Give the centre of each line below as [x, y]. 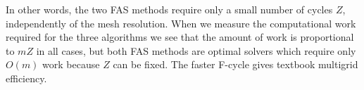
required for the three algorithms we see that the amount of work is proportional [180, 37]
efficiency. [26, 78]
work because [71, 64]
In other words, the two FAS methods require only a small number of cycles [169, 9]
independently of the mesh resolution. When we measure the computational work [181, 23]
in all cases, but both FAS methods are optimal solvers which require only [196, 50]
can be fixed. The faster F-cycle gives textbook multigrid [236, 64]
